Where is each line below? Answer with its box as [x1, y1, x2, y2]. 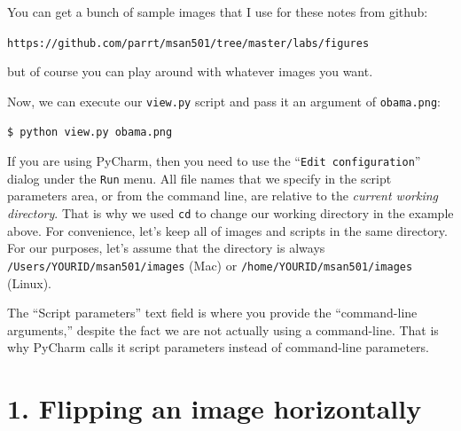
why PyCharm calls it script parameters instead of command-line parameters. [7, 338, 430, 357]
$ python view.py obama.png [7, 125, 173, 138]
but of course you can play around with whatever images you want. [7, 62, 373, 81]
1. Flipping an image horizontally [7, 390, 422, 427]
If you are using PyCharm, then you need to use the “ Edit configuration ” [7, 152, 421, 170]
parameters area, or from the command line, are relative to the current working [7, 186, 439, 205]
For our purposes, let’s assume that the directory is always [7, 239, 325, 257]
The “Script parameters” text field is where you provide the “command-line [7, 303, 418, 322]
